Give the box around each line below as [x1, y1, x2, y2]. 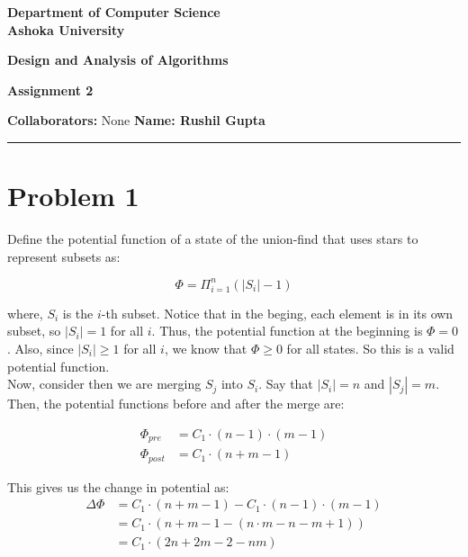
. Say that [258, 374, 313, 393]
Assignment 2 [7, 80, 94, 99]
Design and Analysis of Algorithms [7, 50, 229, 69]
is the [62, 303, 94, 322]
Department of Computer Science [7, 3, 220, 21]
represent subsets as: [7, 247, 121, 265]
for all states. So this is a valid [286, 338, 454, 357]
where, [7, 303, 43, 322]
